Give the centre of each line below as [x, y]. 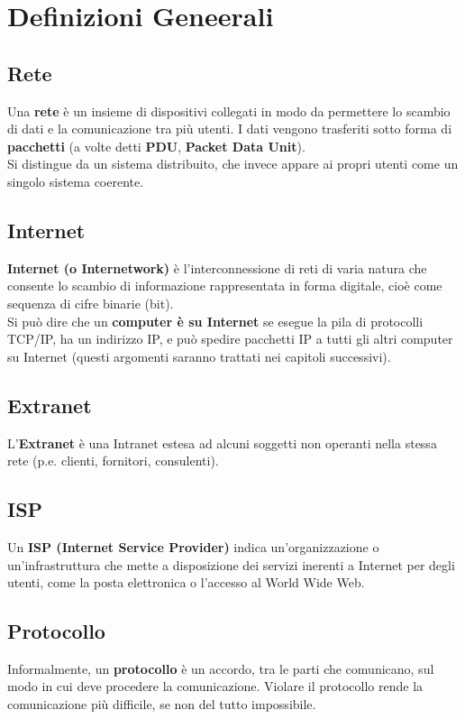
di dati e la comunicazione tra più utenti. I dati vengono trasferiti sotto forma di [230, 129]
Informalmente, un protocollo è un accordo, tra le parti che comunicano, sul [221, 668]
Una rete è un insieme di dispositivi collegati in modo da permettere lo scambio [229, 111]
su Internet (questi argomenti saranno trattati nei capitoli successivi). [199, 356]
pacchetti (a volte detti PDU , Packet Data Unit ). [156, 146]
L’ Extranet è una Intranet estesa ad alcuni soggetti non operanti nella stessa [222, 442]
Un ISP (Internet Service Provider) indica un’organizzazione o [193, 546]
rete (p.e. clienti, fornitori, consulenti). [113, 461]
